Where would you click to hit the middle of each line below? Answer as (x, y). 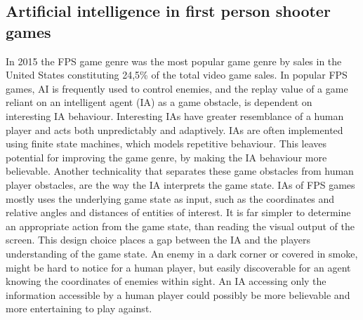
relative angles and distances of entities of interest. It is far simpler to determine (178, 212)
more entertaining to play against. (79, 308)
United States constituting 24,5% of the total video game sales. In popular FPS (177, 75)
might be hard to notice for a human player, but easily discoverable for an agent (178, 267)
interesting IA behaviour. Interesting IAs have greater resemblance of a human (175, 115)
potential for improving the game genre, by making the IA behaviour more (166, 157)
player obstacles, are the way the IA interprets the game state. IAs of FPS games (180, 184)
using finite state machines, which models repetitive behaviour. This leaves (166, 144)
